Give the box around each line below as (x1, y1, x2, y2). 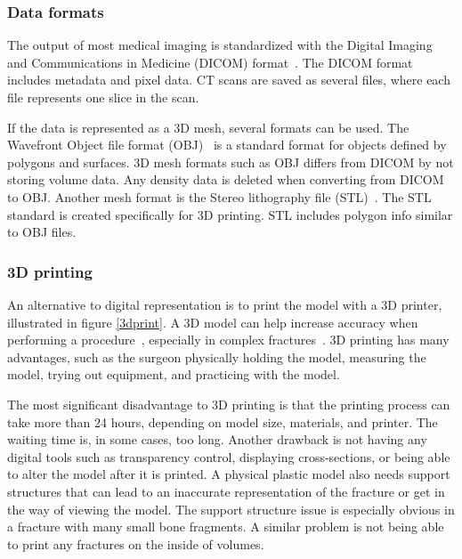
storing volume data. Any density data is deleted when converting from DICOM (7, 170, 444, 189)
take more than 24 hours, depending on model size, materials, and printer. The (7, 412, 438, 431)
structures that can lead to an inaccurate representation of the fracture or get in (7, 482, 445, 500)
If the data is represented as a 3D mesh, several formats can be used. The (7, 117, 409, 136)
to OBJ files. (7, 223, 77, 241)
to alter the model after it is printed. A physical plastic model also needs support (7, 465, 450, 483)
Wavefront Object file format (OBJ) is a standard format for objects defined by (7, 135, 447, 154)
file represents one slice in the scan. (7, 88, 199, 106)
